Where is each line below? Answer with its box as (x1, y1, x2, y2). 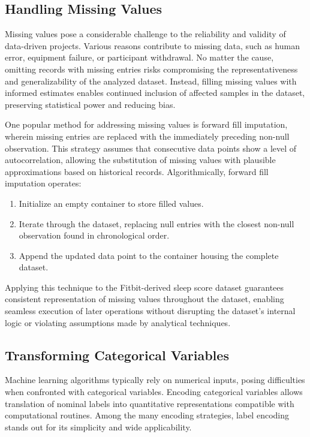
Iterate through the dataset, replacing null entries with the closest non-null (19, 217, 294, 230)
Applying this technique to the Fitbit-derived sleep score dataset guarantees (5, 281, 284, 293)
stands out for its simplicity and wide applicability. (5, 420, 192, 433)
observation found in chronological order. (19, 229, 170, 242)
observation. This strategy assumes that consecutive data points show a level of (5, 141, 297, 154)
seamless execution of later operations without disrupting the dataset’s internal (5, 305, 296, 317)
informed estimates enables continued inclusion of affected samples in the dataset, (5, 86, 305, 99)
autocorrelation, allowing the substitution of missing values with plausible (5, 153, 276, 166)
